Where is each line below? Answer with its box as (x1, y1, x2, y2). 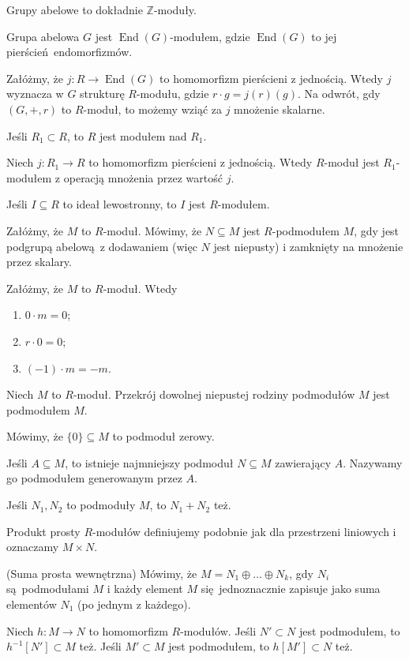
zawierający (275, 454, 332, 471)
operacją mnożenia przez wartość (63, 169, 223, 186)
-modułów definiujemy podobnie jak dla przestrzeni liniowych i (92, 523, 396, 539)
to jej (311, 28, 337, 44)
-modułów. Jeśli (180, 622, 257, 639)
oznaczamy (6, 538, 59, 555)
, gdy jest (354, 222, 400, 238)
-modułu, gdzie (136, 85, 209, 102)
